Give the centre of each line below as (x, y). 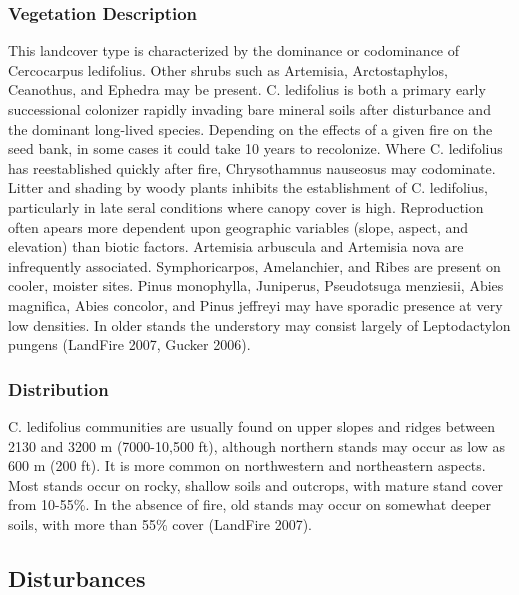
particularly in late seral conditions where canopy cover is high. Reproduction (246, 206)
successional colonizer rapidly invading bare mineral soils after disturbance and (249, 109)
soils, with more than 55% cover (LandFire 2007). (160, 523)
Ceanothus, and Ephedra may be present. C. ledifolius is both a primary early (247, 89)
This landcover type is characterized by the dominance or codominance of (234, 50)
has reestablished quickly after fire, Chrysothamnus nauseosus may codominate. (252, 167)
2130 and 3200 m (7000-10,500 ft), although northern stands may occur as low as (257, 445)
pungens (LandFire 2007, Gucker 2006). (129, 344)
